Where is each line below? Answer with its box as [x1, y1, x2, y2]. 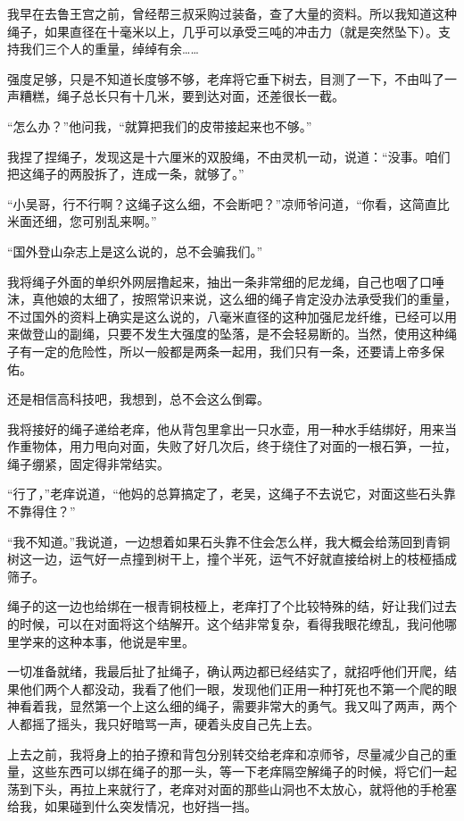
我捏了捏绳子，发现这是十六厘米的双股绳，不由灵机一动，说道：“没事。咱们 [7, 147, 451, 165]
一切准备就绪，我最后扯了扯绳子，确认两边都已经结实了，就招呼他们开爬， [7, 662, 444, 681]
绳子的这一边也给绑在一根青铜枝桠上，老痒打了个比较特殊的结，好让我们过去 [7, 597, 457, 616]
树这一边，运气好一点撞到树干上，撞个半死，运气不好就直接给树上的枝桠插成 [7, 549, 457, 568]
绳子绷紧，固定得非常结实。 [7, 454, 170, 473]
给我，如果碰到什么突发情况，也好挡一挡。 [7, 797, 257, 816]
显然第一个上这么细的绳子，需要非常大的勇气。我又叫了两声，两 [69, 697, 444, 716]
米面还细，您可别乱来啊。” [7, 212, 157, 230]
